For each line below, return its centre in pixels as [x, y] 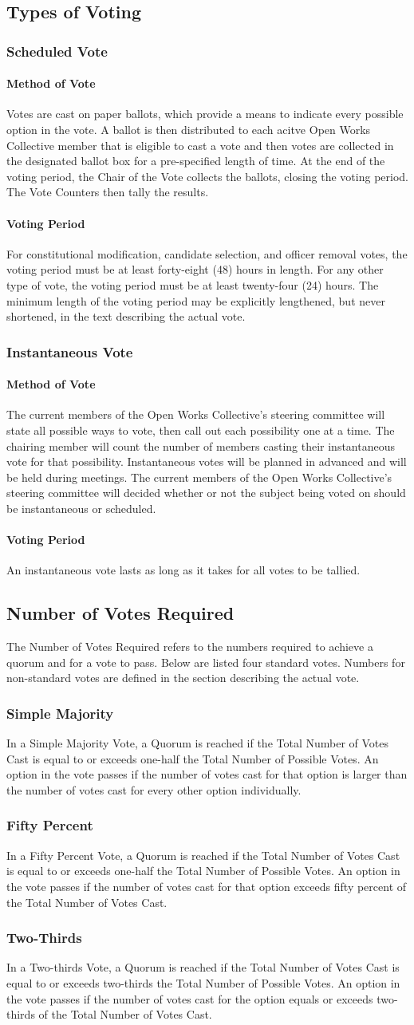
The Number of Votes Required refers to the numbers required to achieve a [190, 647]
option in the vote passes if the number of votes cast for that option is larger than [207, 774]
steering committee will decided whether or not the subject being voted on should [206, 493]
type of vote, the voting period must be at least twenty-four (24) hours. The [193, 284]
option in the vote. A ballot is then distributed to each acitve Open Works [189, 130]
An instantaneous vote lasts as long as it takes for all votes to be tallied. [183, 570]
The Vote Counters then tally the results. [108, 192]
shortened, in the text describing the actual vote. [126, 316]
